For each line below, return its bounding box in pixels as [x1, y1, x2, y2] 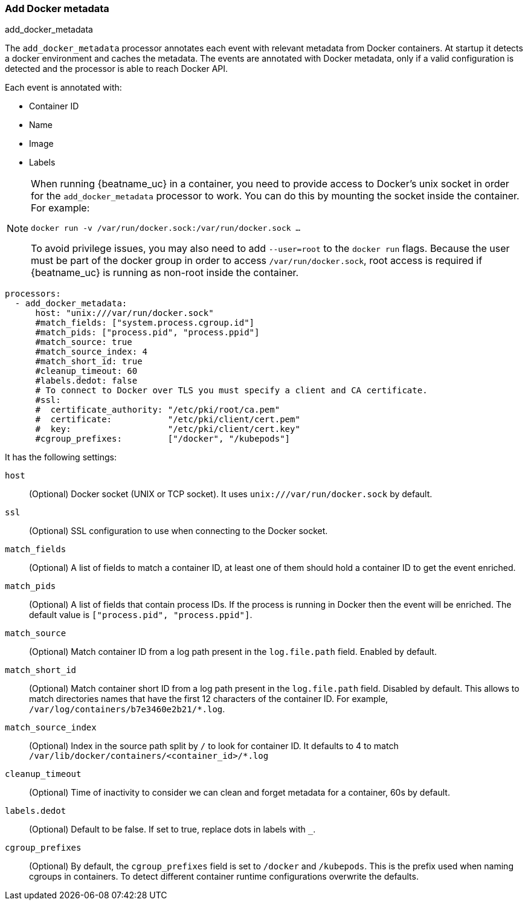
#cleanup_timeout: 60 [35, 366, 138, 376]
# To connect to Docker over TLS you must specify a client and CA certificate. [35, 385, 428, 396]
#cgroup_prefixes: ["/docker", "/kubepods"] [35, 434, 291, 444]
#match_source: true [35, 337, 132, 347]
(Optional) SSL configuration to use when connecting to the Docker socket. [29, 526, 328, 536]
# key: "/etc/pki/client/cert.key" [35, 424, 300, 434]
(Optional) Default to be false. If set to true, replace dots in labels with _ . [29, 824, 316, 835]
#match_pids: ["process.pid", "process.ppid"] [35, 327, 260, 338]
